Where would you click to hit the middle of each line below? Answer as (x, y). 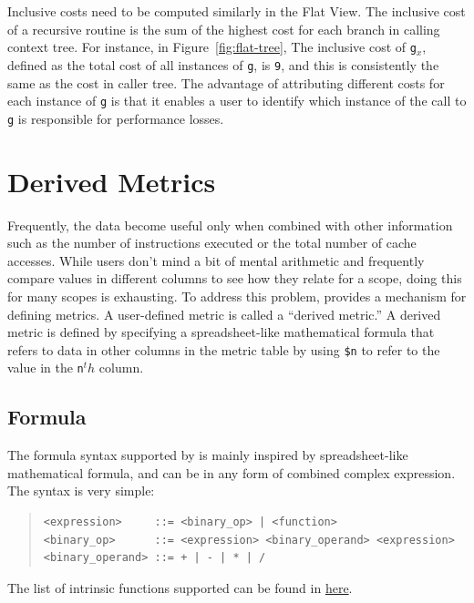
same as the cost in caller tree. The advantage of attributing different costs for (226, 82)
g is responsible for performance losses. (116, 118)
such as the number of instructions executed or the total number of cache (212, 243)
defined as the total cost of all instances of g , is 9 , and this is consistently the (223, 64)
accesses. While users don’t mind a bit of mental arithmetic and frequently (216, 260)
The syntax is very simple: (81, 491)
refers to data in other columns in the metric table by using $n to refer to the (224, 349)
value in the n (46, 368)
